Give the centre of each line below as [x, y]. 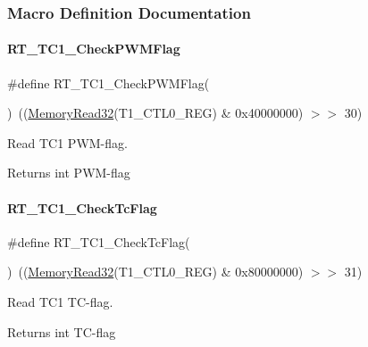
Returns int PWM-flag [69, 173]
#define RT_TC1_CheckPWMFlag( [109, 83]
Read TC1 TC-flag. [60, 302]
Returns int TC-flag [62, 331]
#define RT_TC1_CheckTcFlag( [99, 241]
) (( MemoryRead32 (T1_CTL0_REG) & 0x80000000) [155, 272]
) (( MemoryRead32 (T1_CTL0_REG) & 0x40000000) [155, 113]
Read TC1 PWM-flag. [67, 142]
